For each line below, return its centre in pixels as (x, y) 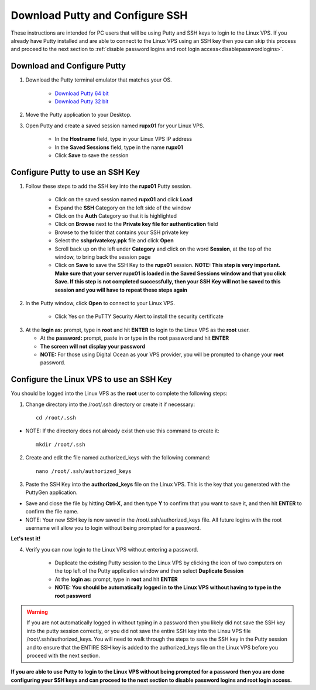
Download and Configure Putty (68, 66)
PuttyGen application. (51, 492)
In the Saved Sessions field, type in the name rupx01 (119, 147)
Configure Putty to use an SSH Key (75, 172)
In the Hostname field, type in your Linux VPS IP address (123, 139)
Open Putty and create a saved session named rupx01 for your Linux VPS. (115, 126)
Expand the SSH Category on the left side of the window (123, 208)
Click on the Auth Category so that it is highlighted (116, 216)
